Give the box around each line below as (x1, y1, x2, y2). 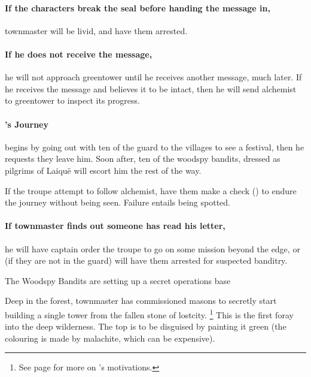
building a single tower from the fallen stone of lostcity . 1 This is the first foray (5, 306, 294, 321)
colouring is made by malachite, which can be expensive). (5, 331, 215, 344)
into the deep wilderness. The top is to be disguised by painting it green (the (5, 320, 286, 333)
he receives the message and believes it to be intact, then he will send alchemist (5, 82, 297, 95)
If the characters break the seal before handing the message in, (5, 1, 270, 14)
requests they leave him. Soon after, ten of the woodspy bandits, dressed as (5, 152, 280, 165)
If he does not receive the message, (5, 47, 153, 60)
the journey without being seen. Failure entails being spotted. (5, 196, 230, 209)
